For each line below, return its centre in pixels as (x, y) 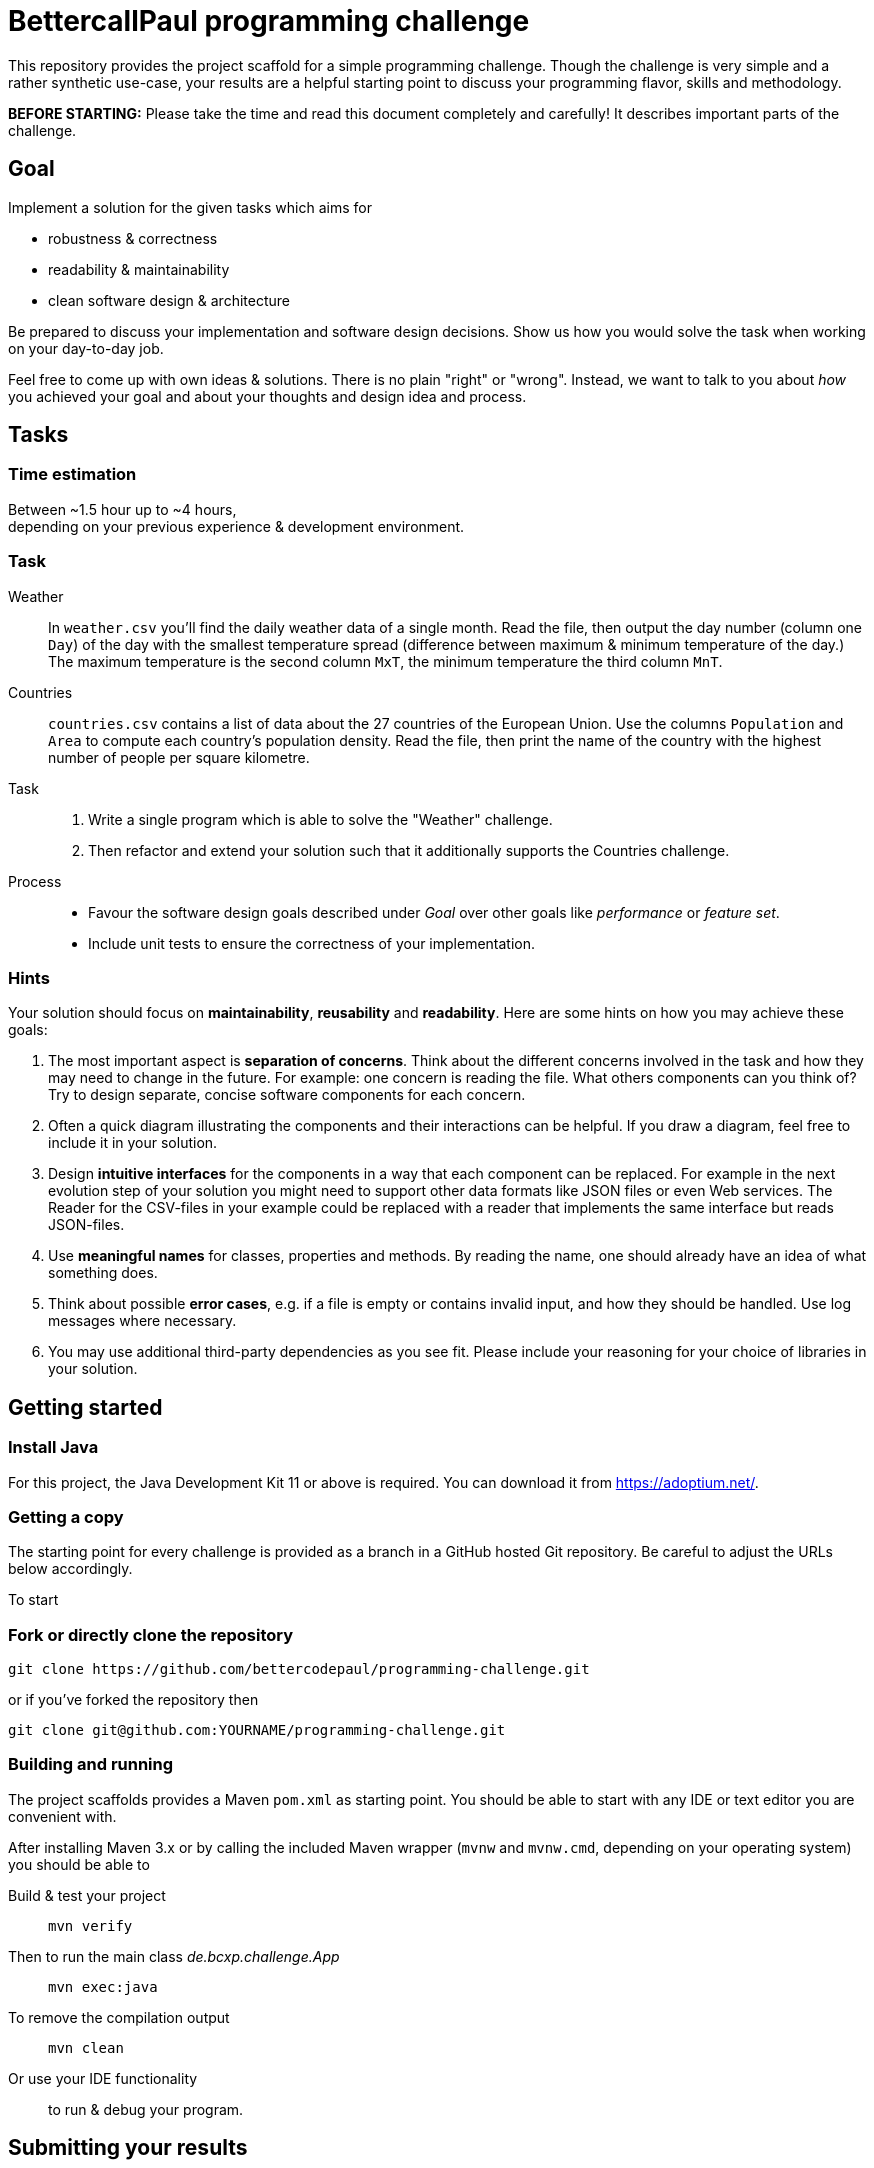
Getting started (85, 1407)
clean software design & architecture (169, 300)
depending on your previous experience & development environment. (236, 526)
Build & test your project (87, 1895)
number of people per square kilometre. (179, 757)
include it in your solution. (133, 1143)
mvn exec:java (103, 1986)
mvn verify (90, 1925)
